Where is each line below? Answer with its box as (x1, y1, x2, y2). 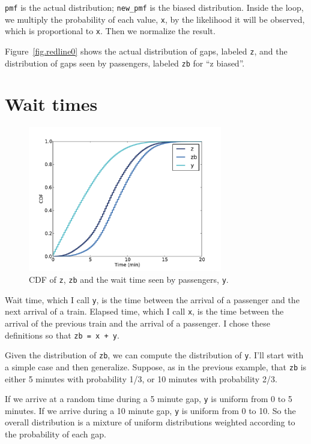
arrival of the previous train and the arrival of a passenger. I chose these (5, 316, 271, 329)
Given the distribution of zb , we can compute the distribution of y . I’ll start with (5, 349, 304, 361)
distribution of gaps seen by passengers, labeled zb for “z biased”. (5, 56, 245, 69)
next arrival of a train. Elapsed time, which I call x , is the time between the (5, 305, 284, 318)
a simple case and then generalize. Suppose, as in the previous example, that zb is (5, 360, 307, 373)
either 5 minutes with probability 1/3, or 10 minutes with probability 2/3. (5, 372, 277, 385)
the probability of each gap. (5, 428, 106, 440)
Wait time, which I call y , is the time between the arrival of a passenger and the (5, 293, 300, 306)
